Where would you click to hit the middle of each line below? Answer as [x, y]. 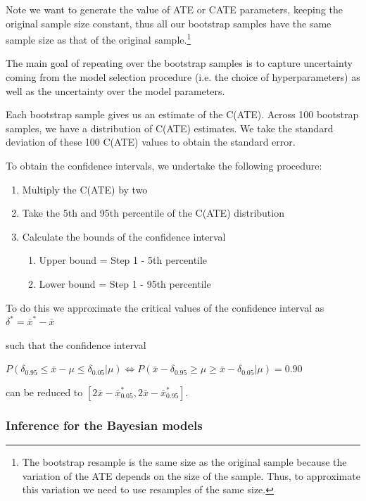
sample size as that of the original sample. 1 [99, 38]
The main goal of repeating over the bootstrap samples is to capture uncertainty [179, 63]
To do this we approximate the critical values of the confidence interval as [165, 307]
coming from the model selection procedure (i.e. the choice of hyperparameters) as [183, 77]
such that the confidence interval [76, 344]
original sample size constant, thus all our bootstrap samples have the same [169, 23]
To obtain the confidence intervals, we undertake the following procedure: [164, 165]
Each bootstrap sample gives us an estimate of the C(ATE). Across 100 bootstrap [182, 114]
